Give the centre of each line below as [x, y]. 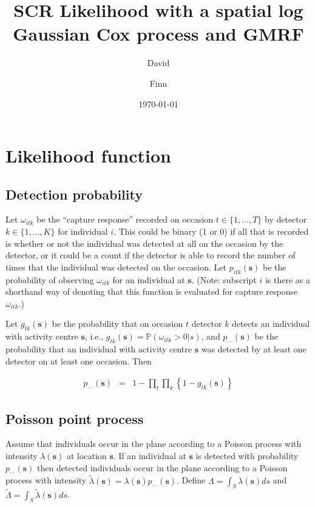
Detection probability [74, 194]
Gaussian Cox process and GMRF [158, 34]
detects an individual [271, 324]
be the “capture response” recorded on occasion [125, 219]
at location [86, 456]
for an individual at [149, 279]
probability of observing [50, 279]
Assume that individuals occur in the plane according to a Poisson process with [154, 444]
